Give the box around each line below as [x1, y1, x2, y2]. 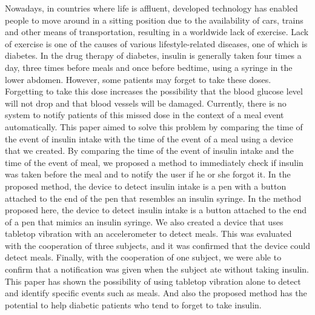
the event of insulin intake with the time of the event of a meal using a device [5, 132, 293, 145]
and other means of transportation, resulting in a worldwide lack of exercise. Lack [5, 25, 309, 38]
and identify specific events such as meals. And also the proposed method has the [5, 287, 307, 299]
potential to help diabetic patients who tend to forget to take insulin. [5, 298, 262, 311]
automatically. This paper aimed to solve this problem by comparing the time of [5, 120, 303, 133]
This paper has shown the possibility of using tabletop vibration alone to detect [5, 274, 301, 287]
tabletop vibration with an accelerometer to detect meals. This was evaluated [5, 227, 292, 240]
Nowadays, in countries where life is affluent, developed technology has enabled [5, 2, 298, 14]
